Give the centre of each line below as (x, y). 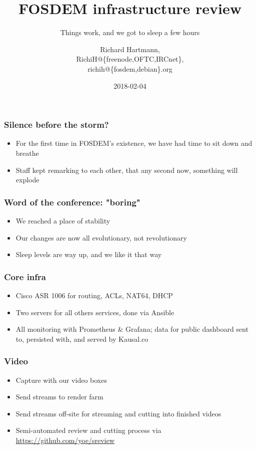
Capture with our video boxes (61, 380)
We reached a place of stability (63, 220)
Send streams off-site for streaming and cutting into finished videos (118, 413)
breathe (27, 153)
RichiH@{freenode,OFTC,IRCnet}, (130, 59)
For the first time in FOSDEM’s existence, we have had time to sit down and (134, 143)
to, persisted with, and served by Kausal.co (82, 339)
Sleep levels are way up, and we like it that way (89, 254)
